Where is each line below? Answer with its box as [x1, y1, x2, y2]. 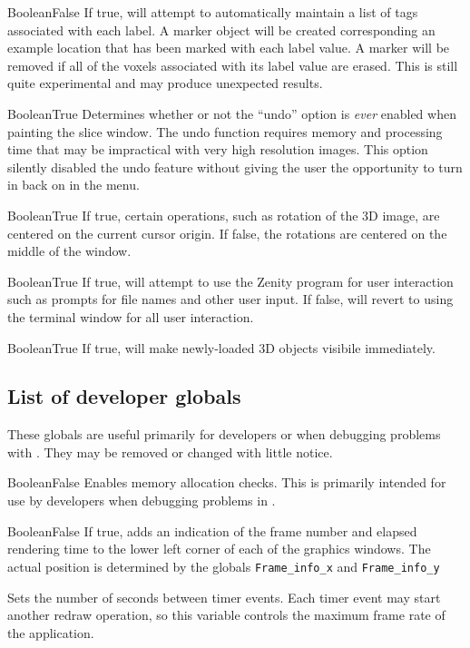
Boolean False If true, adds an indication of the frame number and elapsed [7, 521, 417, 540]
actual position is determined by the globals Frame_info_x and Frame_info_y [7, 556, 440, 575]
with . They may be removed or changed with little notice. [7, 442, 333, 461]
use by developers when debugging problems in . [7, 491, 276, 510]
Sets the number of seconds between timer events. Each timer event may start [7, 587, 441, 606]
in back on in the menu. [7, 175, 140, 194]
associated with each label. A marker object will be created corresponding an [7, 20, 436, 39]
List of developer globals [7, 382, 241, 410]
